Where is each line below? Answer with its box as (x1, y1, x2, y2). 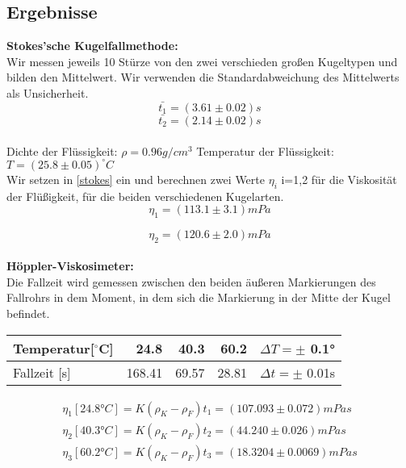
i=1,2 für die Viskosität (281, 170, 397, 187)
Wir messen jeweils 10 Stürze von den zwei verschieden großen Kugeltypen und (6, 52, 398, 69)
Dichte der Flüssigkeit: (6, 142, 118, 159)
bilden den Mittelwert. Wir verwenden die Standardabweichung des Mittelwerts (6, 69, 400, 86)
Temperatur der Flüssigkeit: (196, 142, 334, 159)
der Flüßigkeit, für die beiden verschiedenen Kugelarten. (6, 187, 284, 204)
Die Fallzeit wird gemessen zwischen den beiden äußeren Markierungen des (6, 273, 376, 290)
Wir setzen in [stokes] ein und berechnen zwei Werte (6, 170, 265, 187)
